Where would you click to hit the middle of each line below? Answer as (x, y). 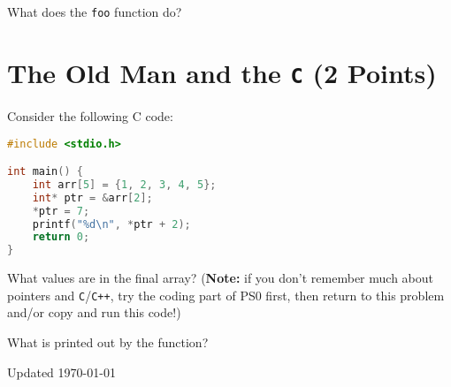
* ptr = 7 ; (61, 211)
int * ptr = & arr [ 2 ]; (92, 197)
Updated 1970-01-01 (61, 372)
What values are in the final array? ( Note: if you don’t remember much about (220, 278)
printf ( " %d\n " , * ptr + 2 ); (111, 224)
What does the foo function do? (95, 11)
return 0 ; (61, 237)
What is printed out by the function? (108, 342)
